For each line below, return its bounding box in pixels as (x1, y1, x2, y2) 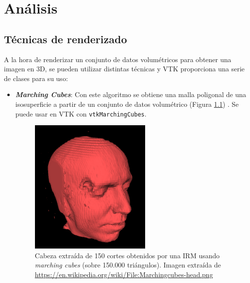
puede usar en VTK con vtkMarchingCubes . (15, 108, 147, 118)
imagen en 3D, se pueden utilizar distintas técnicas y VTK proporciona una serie (4, 64, 245, 74)
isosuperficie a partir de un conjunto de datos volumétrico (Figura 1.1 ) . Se (15, 99, 239, 109)
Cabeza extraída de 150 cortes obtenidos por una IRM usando (34, 250, 220, 260)
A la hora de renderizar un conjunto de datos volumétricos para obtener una (4, 54, 232, 64)
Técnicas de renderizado (4, 31, 127, 46)
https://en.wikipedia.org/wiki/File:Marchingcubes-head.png (34, 269, 213, 279)
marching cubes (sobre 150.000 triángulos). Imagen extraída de (34, 260, 221, 270)
